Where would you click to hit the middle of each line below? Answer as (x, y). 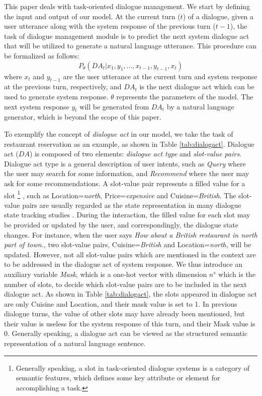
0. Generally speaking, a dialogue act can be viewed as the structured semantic (126, 333)
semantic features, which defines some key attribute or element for (118, 378)
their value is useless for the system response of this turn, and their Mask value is (130, 323)
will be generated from (114, 106)
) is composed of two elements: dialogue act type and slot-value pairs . (136, 154)
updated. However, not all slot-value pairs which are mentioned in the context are (130, 254)
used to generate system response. (56, 96)
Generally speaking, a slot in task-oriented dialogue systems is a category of (133, 367)
